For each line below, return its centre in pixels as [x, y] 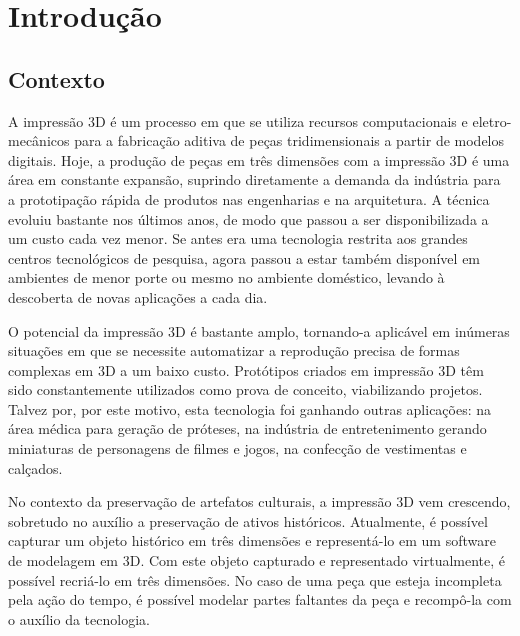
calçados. [35, 467]
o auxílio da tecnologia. [79, 618]
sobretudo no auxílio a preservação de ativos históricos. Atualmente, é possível [248, 520]
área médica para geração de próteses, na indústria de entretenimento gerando [247, 428]
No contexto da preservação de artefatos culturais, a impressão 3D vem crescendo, [259, 501]
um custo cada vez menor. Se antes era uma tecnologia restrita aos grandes [238, 238]
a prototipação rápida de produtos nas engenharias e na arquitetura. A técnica [249, 198]
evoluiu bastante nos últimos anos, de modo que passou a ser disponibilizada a [248, 218]
